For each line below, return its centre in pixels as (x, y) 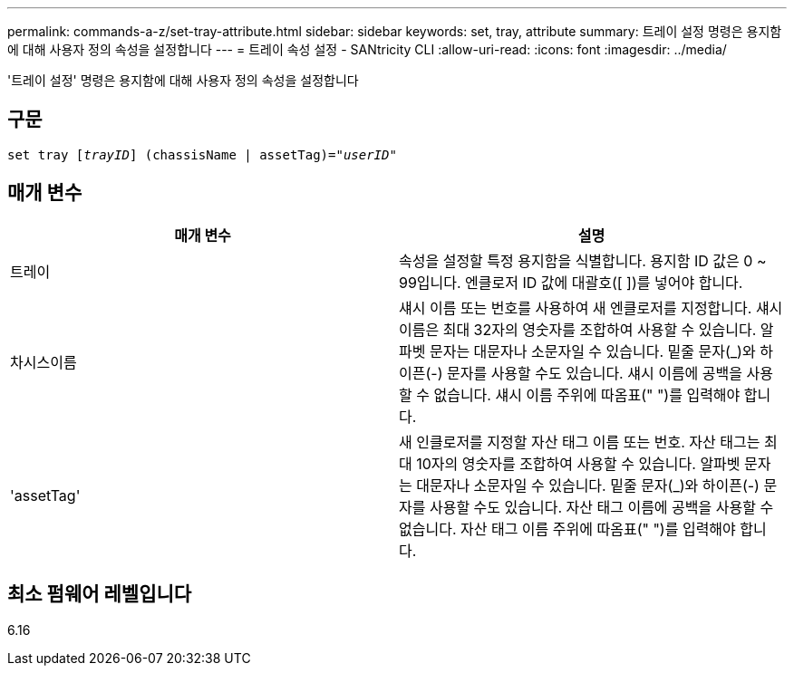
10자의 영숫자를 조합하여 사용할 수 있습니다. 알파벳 (578, 463)
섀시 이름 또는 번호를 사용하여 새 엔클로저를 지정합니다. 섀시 (591, 308)
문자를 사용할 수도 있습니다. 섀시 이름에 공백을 (594, 373)
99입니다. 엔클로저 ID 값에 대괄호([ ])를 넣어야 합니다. (571, 282)
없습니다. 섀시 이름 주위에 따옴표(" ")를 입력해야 (587, 394)
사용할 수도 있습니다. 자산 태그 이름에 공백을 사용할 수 (601, 507)
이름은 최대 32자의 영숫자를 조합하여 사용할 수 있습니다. (578, 329)
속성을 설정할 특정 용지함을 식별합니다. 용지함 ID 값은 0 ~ (583, 260)
